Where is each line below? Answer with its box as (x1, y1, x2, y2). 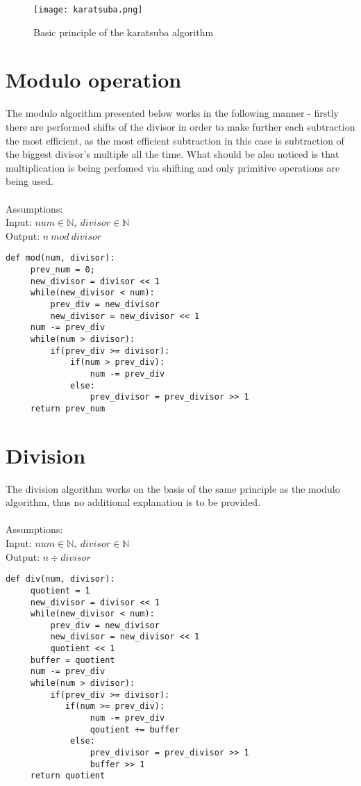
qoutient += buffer (90, 724, 180, 735)
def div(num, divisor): (6, 574, 115, 584)
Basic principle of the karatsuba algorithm (33, 24, 214, 39)
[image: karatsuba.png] (33, 5, 143, 15)
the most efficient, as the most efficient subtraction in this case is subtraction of (6, 133, 344, 147)
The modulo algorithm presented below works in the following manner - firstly (6, 106, 339, 120)
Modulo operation (6, 65, 182, 94)
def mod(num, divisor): (6, 253, 115, 263)
